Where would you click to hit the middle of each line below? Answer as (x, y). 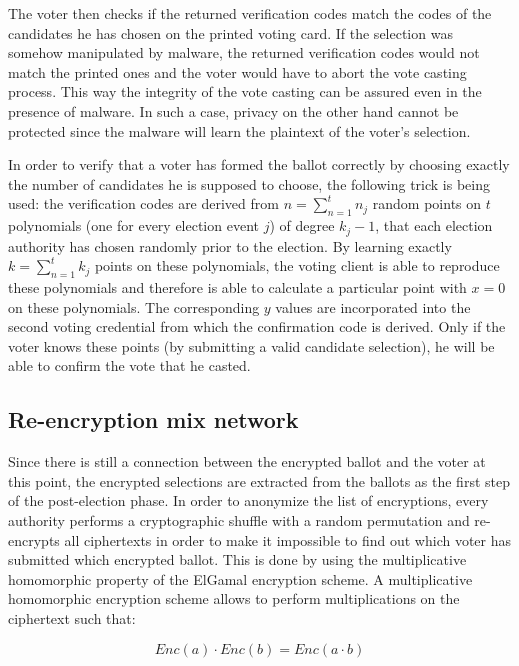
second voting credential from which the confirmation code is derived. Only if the (257, 326)
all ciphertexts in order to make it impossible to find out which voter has (288, 539)
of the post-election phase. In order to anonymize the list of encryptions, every (248, 500)
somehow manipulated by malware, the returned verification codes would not (244, 52)
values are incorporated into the (373, 306)
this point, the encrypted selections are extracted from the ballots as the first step (259, 480)
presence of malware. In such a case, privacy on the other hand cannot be (233, 110)
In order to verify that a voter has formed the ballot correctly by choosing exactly (259, 164)
